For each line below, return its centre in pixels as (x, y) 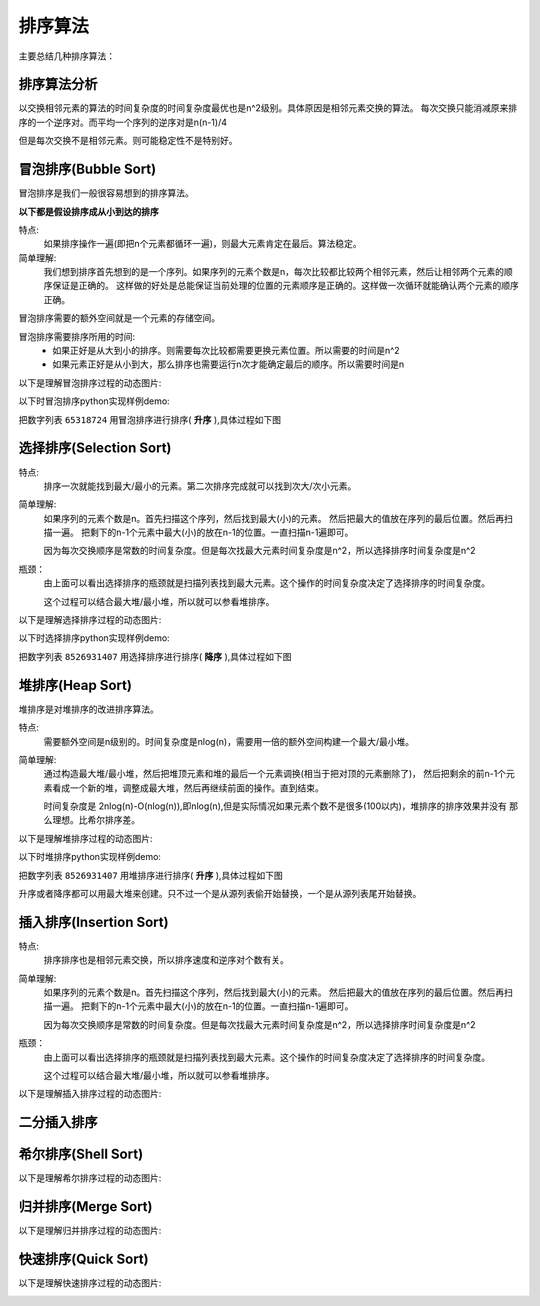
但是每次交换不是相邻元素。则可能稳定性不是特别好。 (128, 141)
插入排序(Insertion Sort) (93, 921)
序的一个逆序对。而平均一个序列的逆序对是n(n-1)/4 (122, 122)
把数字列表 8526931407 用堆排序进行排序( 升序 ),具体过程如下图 (151, 875)
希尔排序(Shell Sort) (81, 1154)
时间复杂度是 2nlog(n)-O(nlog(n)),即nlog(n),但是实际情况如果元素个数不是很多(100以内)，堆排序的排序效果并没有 (275, 806)
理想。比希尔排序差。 (95, 820)
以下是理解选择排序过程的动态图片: (90, 620)
